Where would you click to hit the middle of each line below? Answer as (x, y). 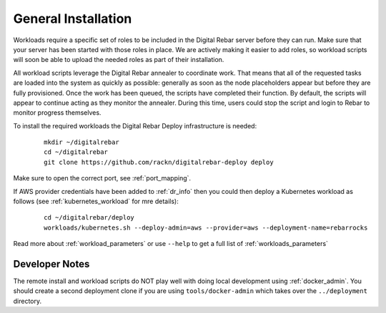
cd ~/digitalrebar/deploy (89, 218)
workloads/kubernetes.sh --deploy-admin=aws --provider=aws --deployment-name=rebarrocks (206, 227)
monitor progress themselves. (57, 113)
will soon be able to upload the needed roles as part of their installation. (119, 60)
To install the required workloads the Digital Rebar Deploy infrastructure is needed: (135, 125)
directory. (28, 301)
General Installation (73, 19)
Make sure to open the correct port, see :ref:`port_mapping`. (102, 178)
